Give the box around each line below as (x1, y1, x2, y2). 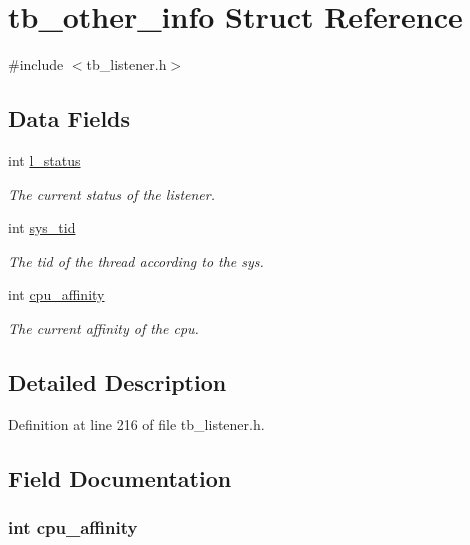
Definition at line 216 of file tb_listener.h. (8, 413, 265, 434)
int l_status (8, 149, 81, 170)
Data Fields (8, 103, 131, 134)
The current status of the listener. (8, 183, 216, 204)
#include (8, 54, 64, 75)
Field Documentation (8, 462, 232, 493)
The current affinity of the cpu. (8, 317, 199, 338)
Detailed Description (8, 366, 227, 397)
